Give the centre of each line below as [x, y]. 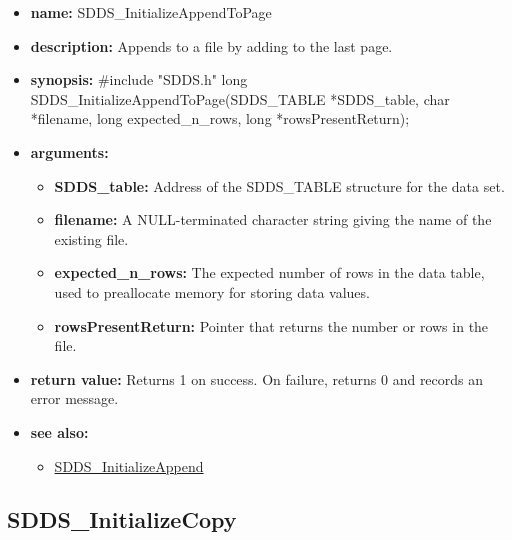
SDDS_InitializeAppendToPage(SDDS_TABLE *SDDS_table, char [240, 98]
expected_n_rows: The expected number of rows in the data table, [269, 272]
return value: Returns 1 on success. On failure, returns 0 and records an [257, 378]
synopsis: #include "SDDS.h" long [139, 79]
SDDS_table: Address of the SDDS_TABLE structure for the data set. [279, 185]
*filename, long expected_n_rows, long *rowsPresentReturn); [220, 118]
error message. [74, 398]
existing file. [91, 238]
